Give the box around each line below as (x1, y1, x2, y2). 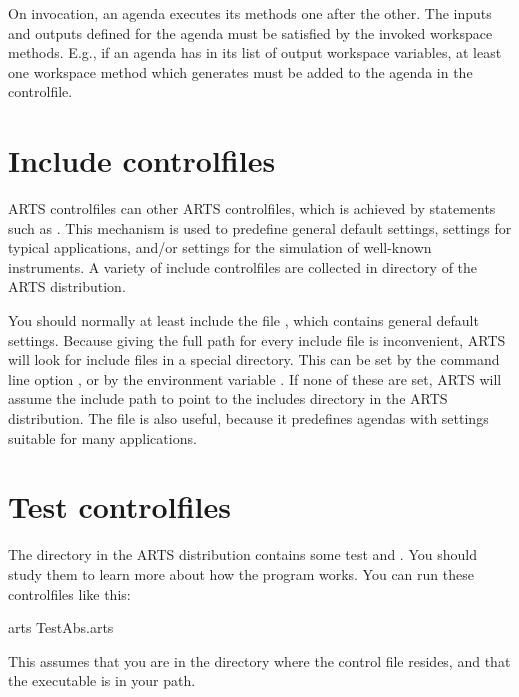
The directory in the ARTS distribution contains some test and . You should (8, 544, 477, 565)
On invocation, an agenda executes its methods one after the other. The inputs (8, 3, 492, 23)
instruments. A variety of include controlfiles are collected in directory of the (8, 256, 478, 277)
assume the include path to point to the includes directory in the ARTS (8, 388, 448, 409)
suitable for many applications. (8, 427, 197, 448)
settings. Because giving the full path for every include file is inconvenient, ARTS (8, 329, 506, 350)
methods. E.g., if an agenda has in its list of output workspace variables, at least (8, 42, 502, 63)
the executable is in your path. (8, 670, 196, 691)
